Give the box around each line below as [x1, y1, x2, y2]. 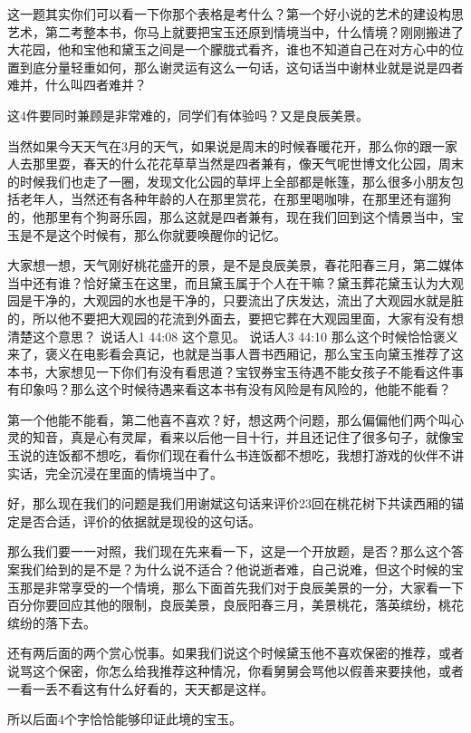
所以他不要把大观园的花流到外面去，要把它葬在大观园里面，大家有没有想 [32, 308, 464, 327]
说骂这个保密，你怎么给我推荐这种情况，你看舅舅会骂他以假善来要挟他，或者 [7, 661, 464, 680]
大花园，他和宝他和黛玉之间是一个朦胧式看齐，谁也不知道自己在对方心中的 [7, 40, 451, 59]
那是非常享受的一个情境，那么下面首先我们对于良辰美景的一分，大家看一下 [19, 577, 464, 596]
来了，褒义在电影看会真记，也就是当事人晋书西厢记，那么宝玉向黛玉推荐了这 [7, 344, 464, 363]
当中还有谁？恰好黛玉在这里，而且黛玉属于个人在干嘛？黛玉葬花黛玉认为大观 [7, 273, 464, 292]
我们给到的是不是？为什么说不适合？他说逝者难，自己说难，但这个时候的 [19, 560, 451, 579]
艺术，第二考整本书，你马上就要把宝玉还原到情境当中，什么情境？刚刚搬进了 [7, 22, 464, 41]
